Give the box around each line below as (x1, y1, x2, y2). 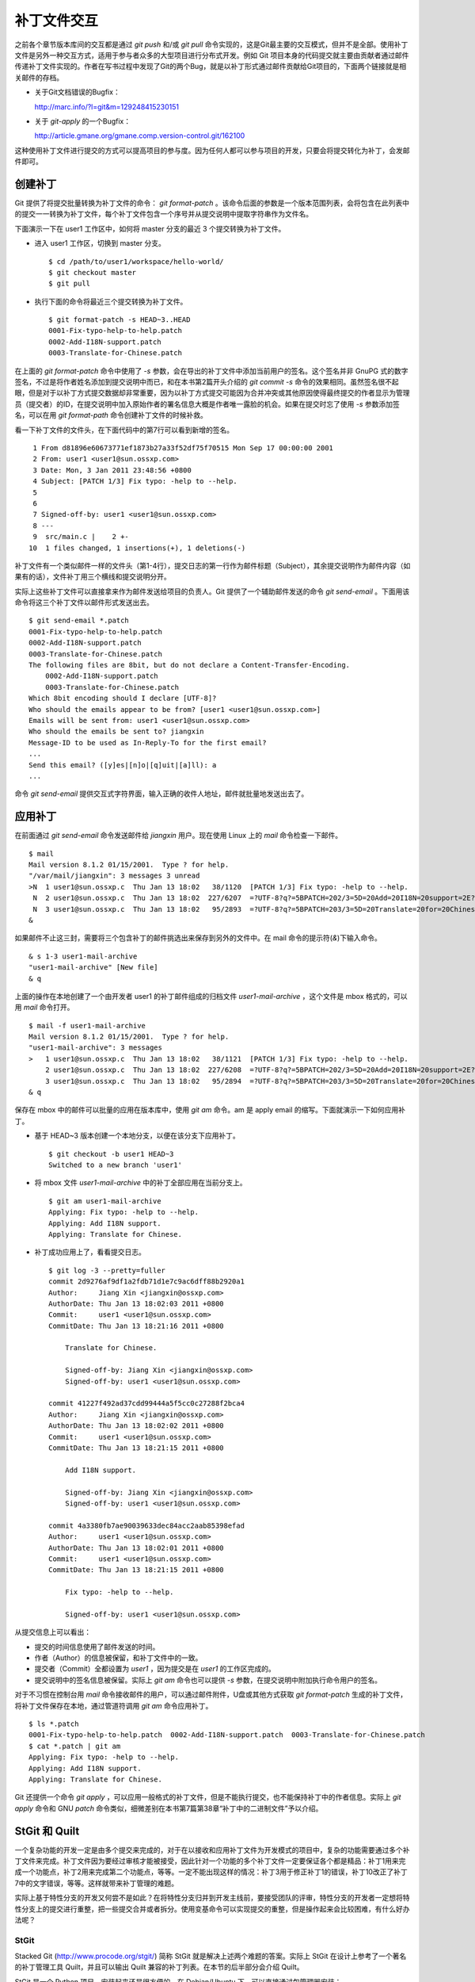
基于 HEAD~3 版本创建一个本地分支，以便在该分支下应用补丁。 (34, 1131, 241, 1141)
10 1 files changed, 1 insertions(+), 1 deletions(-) (28, 543, 246, 553)
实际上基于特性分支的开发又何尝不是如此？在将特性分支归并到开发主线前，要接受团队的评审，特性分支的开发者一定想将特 (14, 1893, 410, 1903)
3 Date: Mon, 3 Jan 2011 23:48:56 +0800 (32, 465, 192, 475)
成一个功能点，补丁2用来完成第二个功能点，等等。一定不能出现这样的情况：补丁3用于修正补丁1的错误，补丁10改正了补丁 (14, 1867, 408, 1877)
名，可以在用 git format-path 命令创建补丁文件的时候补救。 (14, 411, 207, 420)
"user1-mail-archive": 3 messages (28, 1043, 162, 1052)
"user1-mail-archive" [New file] (28, 963, 158, 972)
